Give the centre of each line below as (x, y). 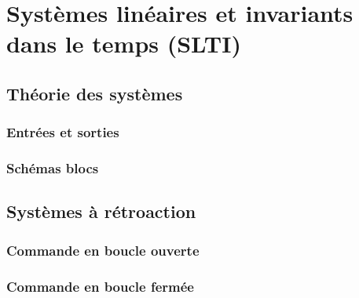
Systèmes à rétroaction (101, 211)
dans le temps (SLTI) (124, 44)
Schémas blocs (53, 168)
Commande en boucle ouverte (103, 250)
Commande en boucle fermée (100, 286)
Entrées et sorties (63, 132)
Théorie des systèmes (95, 93)
